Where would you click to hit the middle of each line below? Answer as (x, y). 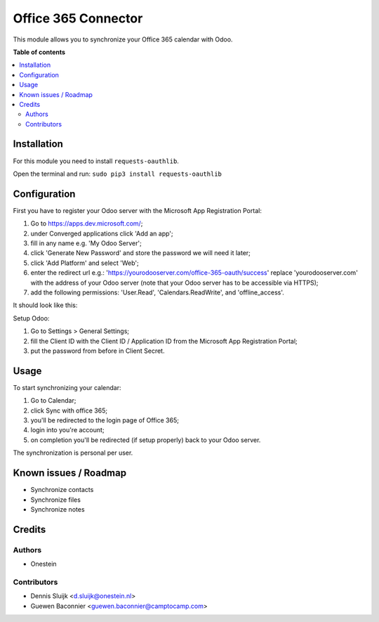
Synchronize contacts (62, 490)
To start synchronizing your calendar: (67, 387)
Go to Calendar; (53, 401)
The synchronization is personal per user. (73, 453)
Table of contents (39, 52)
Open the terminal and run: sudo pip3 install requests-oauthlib (118, 174)
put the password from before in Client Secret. (98, 351)
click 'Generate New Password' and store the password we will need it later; (140, 253)
